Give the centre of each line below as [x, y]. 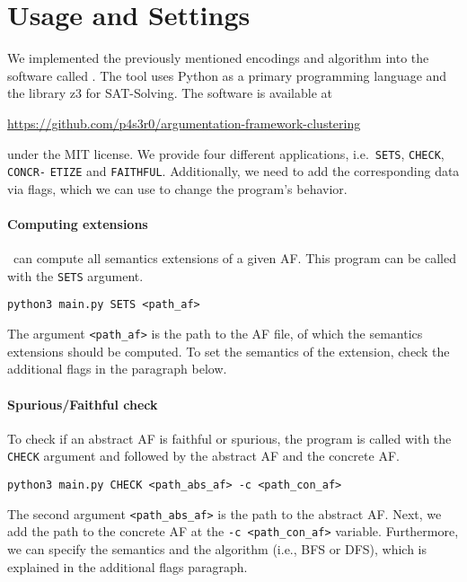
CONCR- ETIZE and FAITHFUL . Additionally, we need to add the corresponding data [233, 171]
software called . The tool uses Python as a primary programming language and [227, 75]
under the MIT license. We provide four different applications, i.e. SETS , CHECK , [226, 153]
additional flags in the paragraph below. [117, 369]
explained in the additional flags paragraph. [128, 566]
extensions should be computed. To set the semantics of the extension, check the [229, 351]
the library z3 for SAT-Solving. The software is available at [170, 93]
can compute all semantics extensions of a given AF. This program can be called [234, 258]
